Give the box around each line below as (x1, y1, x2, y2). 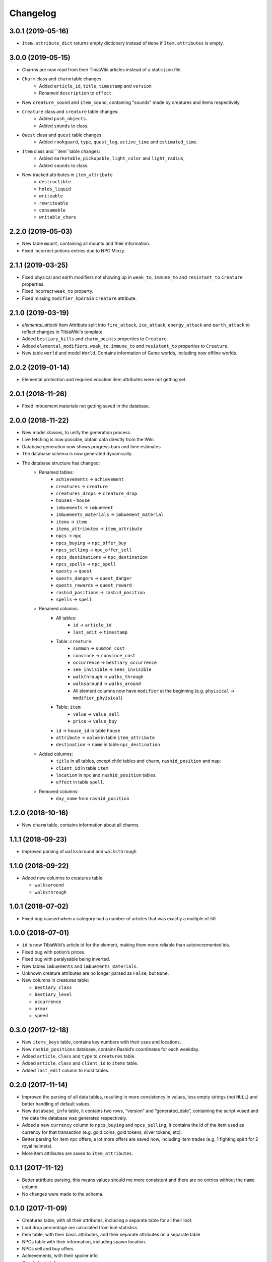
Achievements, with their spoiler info (22, 1252, 98, 1259)
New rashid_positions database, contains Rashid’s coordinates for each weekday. (22, 1046, 200, 1052)
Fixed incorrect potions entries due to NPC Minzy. (22, 247, 125, 253)
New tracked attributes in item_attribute (22, 172, 113, 178)
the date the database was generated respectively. (22, 1115, 127, 1121)
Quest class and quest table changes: (22, 132, 103, 138)
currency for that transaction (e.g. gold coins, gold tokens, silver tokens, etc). (22, 1129, 182, 1135)
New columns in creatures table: (22, 977, 89, 983)
